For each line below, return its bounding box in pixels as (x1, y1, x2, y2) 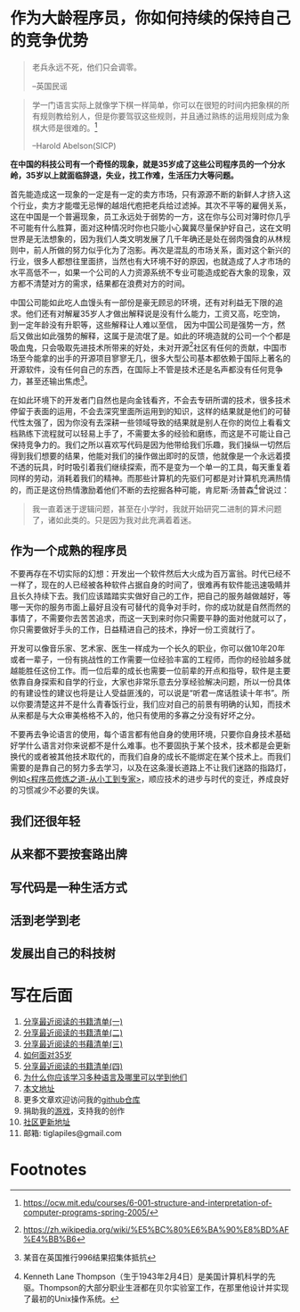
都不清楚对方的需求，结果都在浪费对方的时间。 (17, 278, 190, 288)
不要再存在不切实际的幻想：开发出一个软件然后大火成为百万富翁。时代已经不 (10, 569, 291, 579)
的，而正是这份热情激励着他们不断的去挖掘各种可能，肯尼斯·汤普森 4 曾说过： (10, 483, 290, 495)
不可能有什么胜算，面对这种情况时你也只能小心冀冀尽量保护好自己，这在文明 (10, 222, 291, 233)
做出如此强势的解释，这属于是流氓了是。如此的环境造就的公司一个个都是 (25, 330, 291, 341)
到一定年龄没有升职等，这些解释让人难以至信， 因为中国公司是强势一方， (10, 319, 278, 330)
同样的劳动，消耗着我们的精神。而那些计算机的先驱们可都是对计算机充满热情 (10, 472, 291, 483)
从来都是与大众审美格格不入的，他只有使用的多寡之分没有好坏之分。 (10, 710, 260, 721)
